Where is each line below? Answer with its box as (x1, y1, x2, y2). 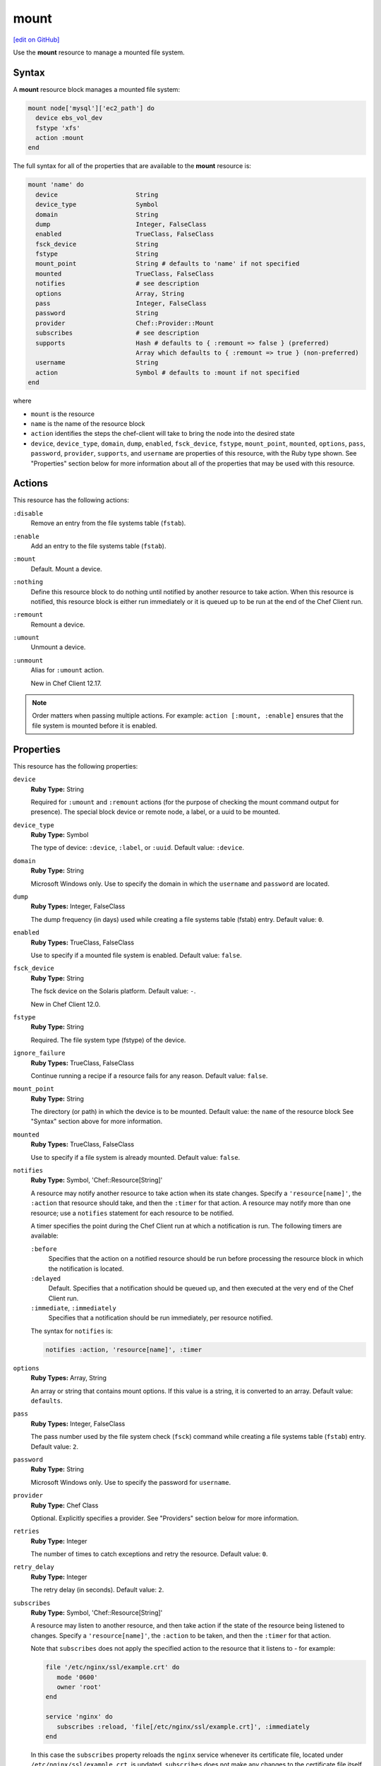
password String (35, 309, 159, 317)
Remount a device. (30, 620, 85, 629)
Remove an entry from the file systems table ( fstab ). (30, 519, 186, 528)
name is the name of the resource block (30, 419, 145, 427)
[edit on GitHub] (13, 35, 60, 44)
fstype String (35, 250, 159, 258)
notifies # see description (35, 280, 200, 288)
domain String (35, 211, 159, 218)
